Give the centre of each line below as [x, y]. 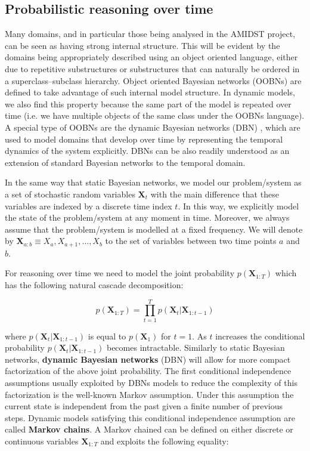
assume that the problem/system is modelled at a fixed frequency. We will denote [154, 229]
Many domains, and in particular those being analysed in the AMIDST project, [150, 34]
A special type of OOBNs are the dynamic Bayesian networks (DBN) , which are [153, 127]
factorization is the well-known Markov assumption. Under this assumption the [149, 394]
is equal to [107, 336]
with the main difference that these [215, 194]
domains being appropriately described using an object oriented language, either [151, 57]
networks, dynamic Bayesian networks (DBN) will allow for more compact [148, 359]
